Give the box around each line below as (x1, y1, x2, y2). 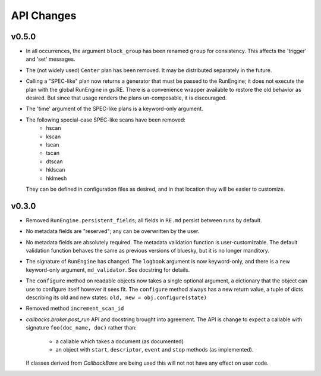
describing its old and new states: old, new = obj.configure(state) (26, 294, 207, 301)
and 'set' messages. (26, 55, 75, 63)
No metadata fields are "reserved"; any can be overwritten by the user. (26, 228, 200, 235)
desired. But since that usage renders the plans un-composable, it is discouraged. (26, 94, 227, 101)
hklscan (46, 166, 65, 173)
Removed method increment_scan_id (26, 304, 124, 312)
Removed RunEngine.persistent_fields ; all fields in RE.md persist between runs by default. (26, 216, 262, 223)
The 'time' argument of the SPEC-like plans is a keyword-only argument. (26, 105, 203, 113)
